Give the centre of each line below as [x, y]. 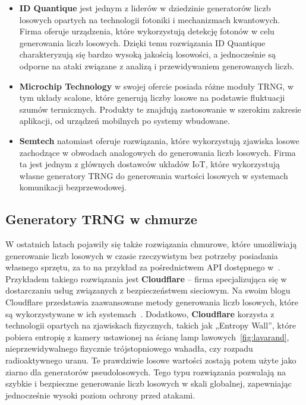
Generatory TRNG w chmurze [101, 219]
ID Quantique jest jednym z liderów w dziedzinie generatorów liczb [145, 8]
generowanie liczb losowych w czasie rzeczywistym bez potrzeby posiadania [142, 255]
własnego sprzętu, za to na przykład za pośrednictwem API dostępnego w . [143, 267]
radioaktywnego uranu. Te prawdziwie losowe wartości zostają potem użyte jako [151, 360]
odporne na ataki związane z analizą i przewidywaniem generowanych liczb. [157, 66]
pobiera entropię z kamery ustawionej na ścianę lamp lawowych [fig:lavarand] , [147, 337]
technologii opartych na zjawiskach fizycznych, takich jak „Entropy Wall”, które [151, 325]
